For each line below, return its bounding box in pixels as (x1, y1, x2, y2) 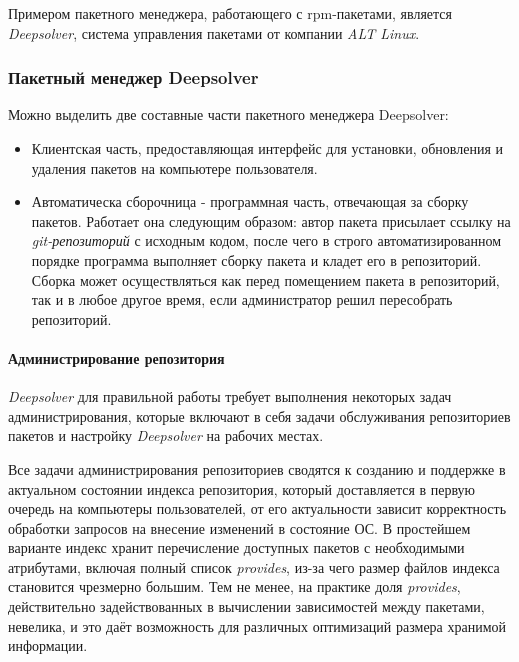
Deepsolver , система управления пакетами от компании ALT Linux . (8, 22, 420, 43)
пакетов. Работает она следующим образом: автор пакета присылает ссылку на (31, 210, 511, 231)
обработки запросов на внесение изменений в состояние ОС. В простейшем (8, 517, 471, 538)
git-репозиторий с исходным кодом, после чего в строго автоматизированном (31, 230, 502, 251)
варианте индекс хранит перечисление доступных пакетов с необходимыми (8, 537, 465, 558)
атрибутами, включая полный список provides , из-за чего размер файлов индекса (8, 556, 500, 577)
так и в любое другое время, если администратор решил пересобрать (31, 289, 453, 310)
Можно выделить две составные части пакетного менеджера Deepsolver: (8, 104, 449, 125)
